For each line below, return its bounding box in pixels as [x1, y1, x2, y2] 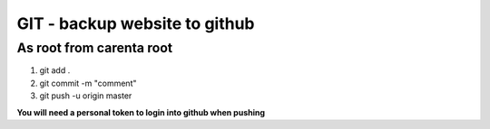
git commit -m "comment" [39, 78, 137, 88]
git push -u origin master [39, 90, 132, 101]
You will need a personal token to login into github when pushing [16, 106, 266, 117]
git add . [39, 65, 71, 76]
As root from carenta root [16, 40, 172, 56]
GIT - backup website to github [16, 14, 255, 33]
